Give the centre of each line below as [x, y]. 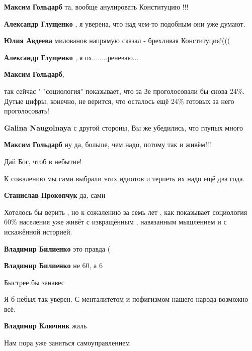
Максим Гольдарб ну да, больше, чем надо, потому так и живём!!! [108, 144]
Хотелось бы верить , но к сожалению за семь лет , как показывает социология [126, 212]
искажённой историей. [38, 231]
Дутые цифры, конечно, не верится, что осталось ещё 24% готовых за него [119, 101]
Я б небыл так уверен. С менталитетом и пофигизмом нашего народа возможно [126, 299]
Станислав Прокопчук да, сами [55, 195]
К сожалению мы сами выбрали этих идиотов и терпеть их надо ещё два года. [124, 178]
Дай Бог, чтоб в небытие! [43, 161]
